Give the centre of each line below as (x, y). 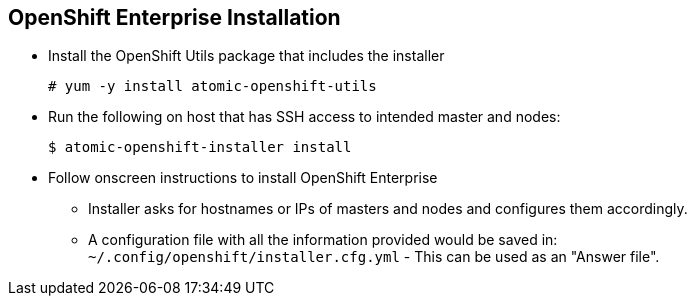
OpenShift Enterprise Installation (174, 17)
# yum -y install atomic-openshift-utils (212, 86)
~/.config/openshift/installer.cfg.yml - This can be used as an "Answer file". (374, 257)
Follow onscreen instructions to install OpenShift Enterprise (243, 178)
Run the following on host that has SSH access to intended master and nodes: (304, 117)
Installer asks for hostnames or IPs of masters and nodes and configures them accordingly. (388, 209)
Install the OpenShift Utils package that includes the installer (246, 56)
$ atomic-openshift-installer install (200, 147)
